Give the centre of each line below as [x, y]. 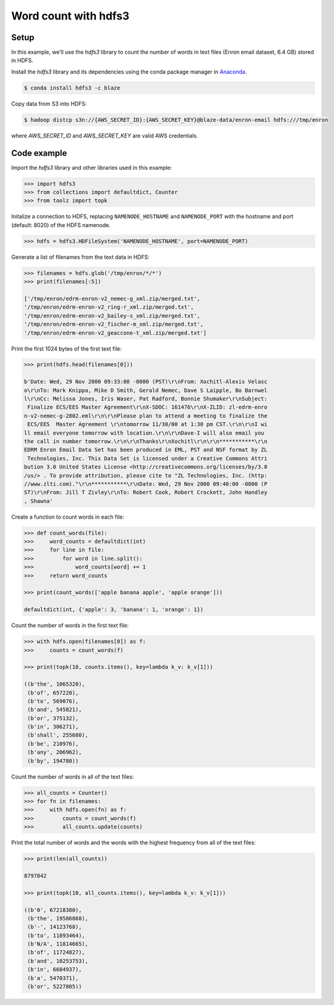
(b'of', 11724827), [56, 952]
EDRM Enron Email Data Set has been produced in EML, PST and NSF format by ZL [146, 450]
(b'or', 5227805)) [55, 987]
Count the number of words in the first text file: [70, 625]
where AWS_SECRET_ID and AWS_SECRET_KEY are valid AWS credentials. [105, 135]
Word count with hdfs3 [70, 16]
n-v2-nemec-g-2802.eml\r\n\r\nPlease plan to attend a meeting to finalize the [146, 416]
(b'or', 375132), [53, 718]
